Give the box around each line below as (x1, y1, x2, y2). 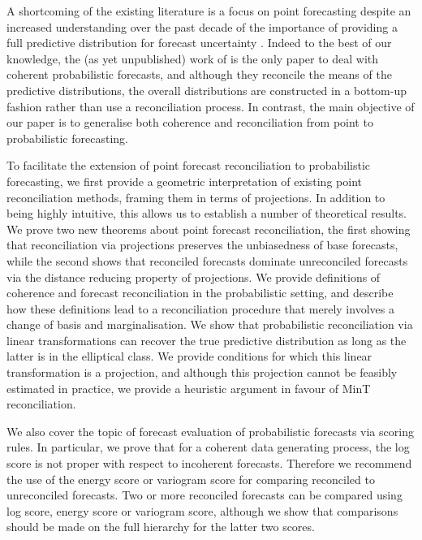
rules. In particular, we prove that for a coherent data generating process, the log (6, 438, 410, 456)
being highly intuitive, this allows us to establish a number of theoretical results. (6, 205, 407, 222)
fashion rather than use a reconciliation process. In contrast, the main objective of (6, 97, 415, 114)
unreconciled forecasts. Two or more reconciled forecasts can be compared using (6, 486, 403, 503)
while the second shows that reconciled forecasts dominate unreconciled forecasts (6, 252, 408, 269)
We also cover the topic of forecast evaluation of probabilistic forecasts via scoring (6, 422, 414, 439)
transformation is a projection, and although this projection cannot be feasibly (6, 364, 398, 381)
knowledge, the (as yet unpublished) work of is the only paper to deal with (6, 50, 379, 67)
